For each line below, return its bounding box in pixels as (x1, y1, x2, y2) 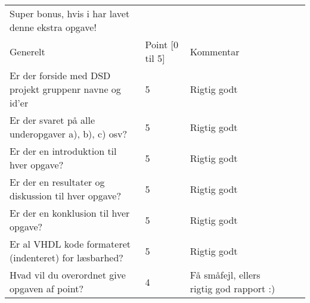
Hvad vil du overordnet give (10, 268, 126, 282)
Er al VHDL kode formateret (10, 237, 131, 251)
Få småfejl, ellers (190, 268, 261, 282)
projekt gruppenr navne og (10, 82, 121, 96)
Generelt (10, 44, 45, 58)
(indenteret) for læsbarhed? (10, 251, 123, 264)
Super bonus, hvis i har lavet (10, 7, 130, 20)
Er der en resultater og (10, 175, 105, 189)
